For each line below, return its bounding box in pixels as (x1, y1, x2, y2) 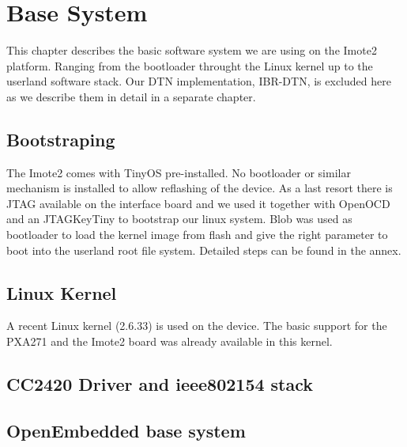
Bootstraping (6, 127, 115, 151)
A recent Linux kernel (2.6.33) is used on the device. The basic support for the (6, 317, 387, 334)
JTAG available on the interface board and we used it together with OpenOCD (6, 195, 390, 211)
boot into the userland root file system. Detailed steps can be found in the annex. (6, 241, 401, 258)
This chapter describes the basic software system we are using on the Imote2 (6, 42, 377, 59)
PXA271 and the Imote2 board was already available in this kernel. (6, 333, 333, 350)
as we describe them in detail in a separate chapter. (6, 88, 256, 104)
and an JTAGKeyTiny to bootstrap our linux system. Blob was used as (6, 210, 352, 227)
